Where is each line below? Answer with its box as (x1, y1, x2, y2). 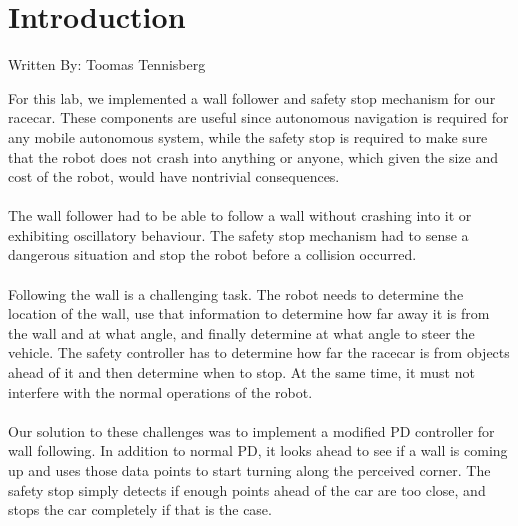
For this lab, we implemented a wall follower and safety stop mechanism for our (8, 87, 496, 108)
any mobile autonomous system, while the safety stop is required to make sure (8, 126, 488, 147)
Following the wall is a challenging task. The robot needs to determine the (8, 283, 464, 304)
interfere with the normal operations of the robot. (8, 381, 313, 402)
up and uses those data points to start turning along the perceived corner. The (8, 460, 491, 480)
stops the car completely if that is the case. (8, 499, 272, 520)
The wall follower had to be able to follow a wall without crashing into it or (8, 205, 472, 226)
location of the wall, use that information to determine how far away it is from (8, 303, 490, 324)
